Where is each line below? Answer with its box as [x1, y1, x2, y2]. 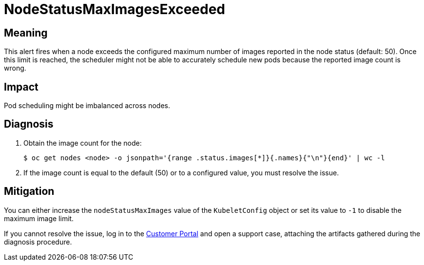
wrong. [4, 64, 26, 73]
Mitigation [4, 185, 55, 198]
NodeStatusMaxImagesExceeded [4, 1, 226, 18]
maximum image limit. [4, 214, 74, 223]
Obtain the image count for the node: [23, 138, 142, 147]
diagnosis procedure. [4, 237, 72, 246]
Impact [4, 80, 39, 93]
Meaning [4, 26, 48, 39]
